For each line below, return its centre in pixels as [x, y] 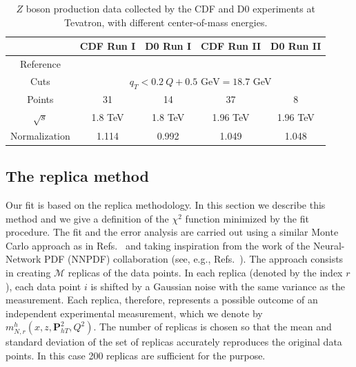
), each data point [43, 286]
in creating [28, 273]
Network [23, 259]
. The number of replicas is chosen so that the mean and [212, 327]
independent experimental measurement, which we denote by [134, 313]
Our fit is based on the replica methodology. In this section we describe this [166, 205]
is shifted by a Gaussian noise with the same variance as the [218, 286]
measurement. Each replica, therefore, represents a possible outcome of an [162, 300]
